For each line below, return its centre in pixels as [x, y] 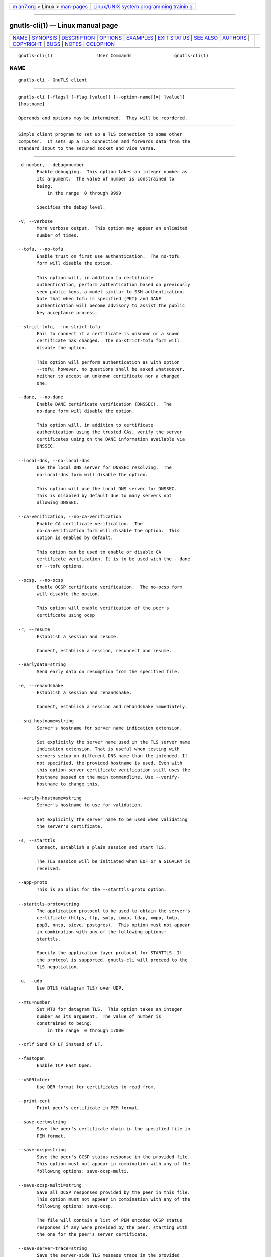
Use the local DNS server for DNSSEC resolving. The [104, 467]
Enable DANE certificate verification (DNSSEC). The [104, 404]
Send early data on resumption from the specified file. [108, 671]
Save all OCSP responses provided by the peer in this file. [113, 1192]
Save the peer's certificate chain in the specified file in [113, 1129]
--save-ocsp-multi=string [50, 1185]
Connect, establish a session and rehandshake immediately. [112, 707]
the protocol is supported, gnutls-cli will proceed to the [112, 960]
